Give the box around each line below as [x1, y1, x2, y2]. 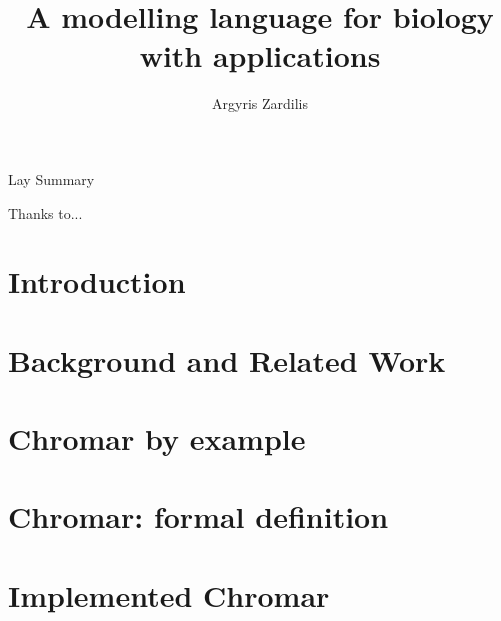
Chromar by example [8, 418, 306, 459]
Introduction [8, 261, 186, 302]
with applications [139, 35, 381, 76]
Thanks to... [8, 202, 83, 223]
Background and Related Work [8, 339, 446, 380]
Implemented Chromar [8, 574, 330, 615]
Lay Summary [8, 168, 95, 189]
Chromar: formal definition [8, 496, 389, 537]
